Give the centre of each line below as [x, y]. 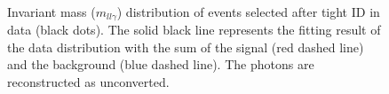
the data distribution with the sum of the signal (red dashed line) [186, 47]
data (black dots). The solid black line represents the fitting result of [194, 30]
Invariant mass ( [52, 11]
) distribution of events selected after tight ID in [248, 11]
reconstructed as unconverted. [88, 81]
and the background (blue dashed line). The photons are [161, 64]
